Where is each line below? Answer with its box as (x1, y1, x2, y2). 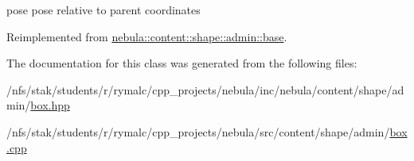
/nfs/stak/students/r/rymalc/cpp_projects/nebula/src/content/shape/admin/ (6, 123, 390, 140)
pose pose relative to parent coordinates (6, 2, 201, 17)
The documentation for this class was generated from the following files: (6, 55, 357, 71)
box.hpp (30, 97, 70, 113)
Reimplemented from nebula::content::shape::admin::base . (6, 28, 287, 44)
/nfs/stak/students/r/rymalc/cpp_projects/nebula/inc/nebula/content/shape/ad (6, 81, 404, 98)
